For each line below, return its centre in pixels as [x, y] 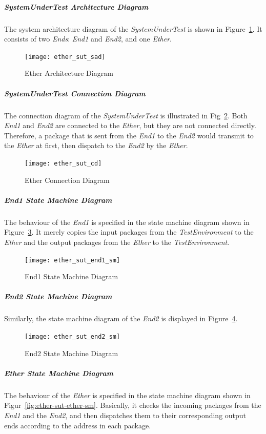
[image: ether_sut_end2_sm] [73, 336]
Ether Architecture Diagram [69, 73]
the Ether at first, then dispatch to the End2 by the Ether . [96, 145]
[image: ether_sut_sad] [65, 57]
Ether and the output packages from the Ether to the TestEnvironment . [117, 242]
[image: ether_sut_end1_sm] [73, 260]
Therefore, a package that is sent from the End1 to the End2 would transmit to [129, 135]
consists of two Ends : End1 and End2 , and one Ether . [88, 39]
